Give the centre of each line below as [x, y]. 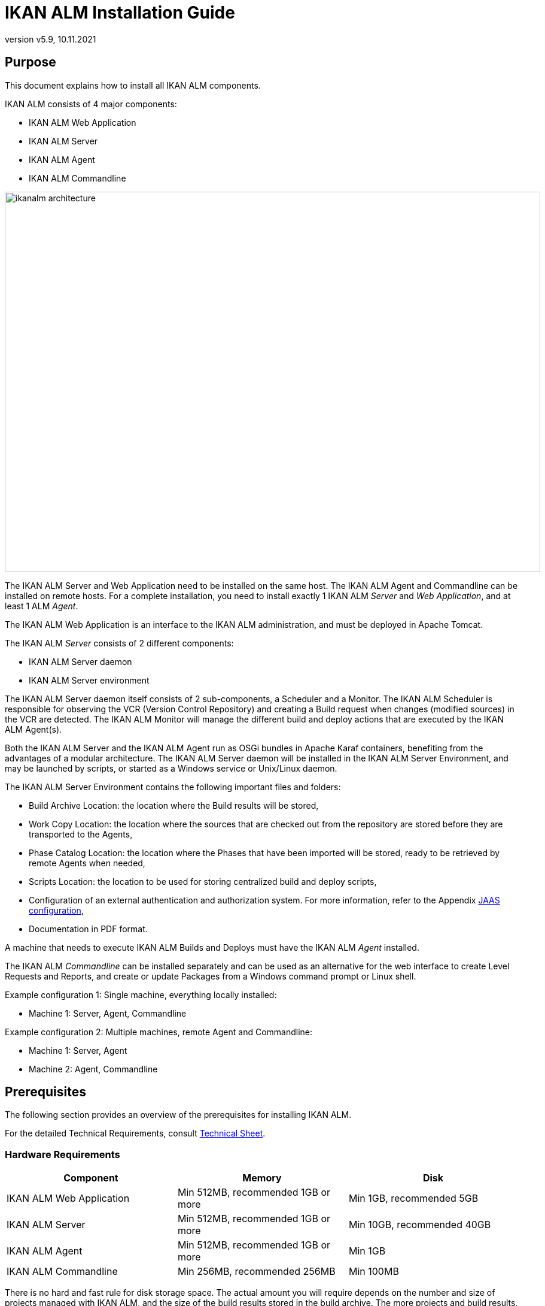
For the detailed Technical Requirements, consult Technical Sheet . [135, 1133]
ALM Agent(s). [34, 729]
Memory [262, 1178]
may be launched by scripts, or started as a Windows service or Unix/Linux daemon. [171, 768]
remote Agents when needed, [87, 863]
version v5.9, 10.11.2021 [51, 39]
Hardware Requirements [63, 1154]
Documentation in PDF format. [88, 929]
